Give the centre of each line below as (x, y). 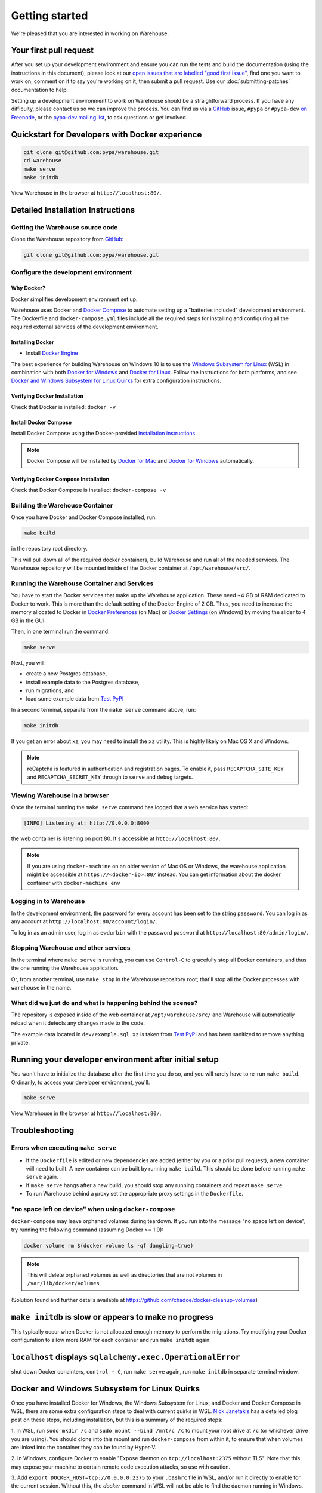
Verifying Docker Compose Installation (60, 479)
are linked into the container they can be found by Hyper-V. (84, 1447)
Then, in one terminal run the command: (60, 631)
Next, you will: (28, 662)
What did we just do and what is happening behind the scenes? (104, 1003)
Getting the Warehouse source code (64, 227)
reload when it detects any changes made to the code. (78, 1023)
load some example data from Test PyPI (75, 699)
